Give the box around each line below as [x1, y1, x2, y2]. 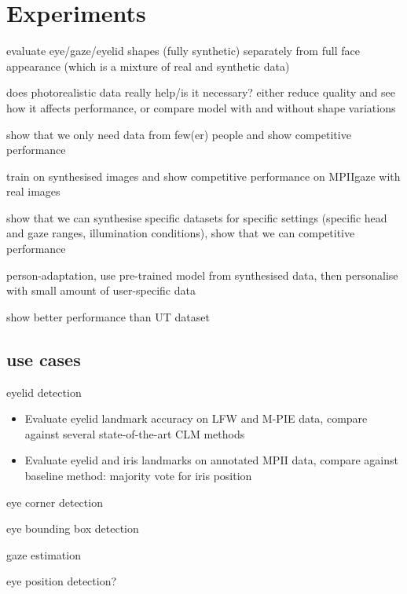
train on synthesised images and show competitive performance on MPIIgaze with [6, 167, 401, 184]
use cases [6, 346, 81, 371]
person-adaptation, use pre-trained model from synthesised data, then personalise [6, 266, 398, 283]
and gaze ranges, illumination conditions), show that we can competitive [6, 225, 355, 241]
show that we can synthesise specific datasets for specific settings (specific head [6, 209, 387, 225]
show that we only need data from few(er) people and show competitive [6, 126, 351, 142]
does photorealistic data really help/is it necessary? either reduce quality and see [6, 84, 395, 101]
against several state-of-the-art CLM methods [24, 425, 245, 442]
